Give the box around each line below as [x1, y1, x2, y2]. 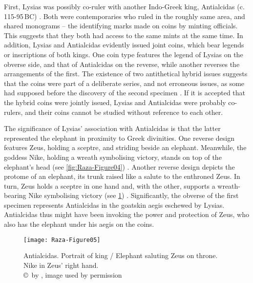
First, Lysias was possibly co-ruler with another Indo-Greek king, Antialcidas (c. [4, 1, 245, 11]
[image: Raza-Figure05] [23, 236, 101, 243]
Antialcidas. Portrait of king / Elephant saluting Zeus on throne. [23, 250, 218, 261]
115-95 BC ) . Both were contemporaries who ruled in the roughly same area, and [4, 11, 245, 21]
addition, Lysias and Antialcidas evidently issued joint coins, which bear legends [4, 40, 244, 50]
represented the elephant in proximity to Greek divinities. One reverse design [4, 132, 234, 143]
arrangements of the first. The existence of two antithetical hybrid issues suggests [4, 68, 248, 79]
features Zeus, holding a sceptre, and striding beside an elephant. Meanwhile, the [4, 142, 247, 152]
